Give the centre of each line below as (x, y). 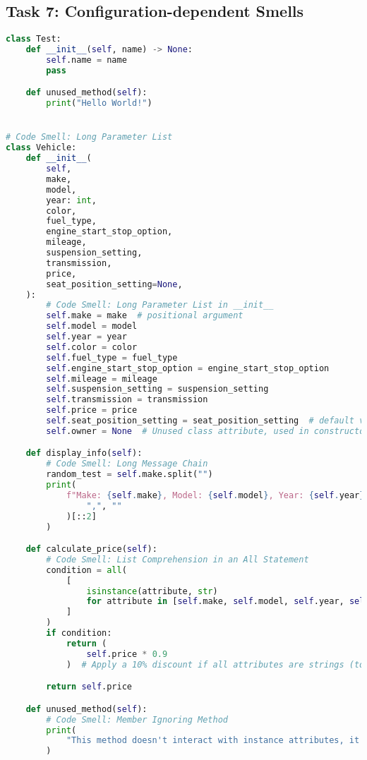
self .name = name (86, 60)
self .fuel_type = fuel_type (112, 357)
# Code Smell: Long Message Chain (127, 464)
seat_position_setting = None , (114, 284)
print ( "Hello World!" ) (99, 103)
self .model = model (92, 326)
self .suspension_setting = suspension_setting (157, 389)
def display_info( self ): (84, 453)
